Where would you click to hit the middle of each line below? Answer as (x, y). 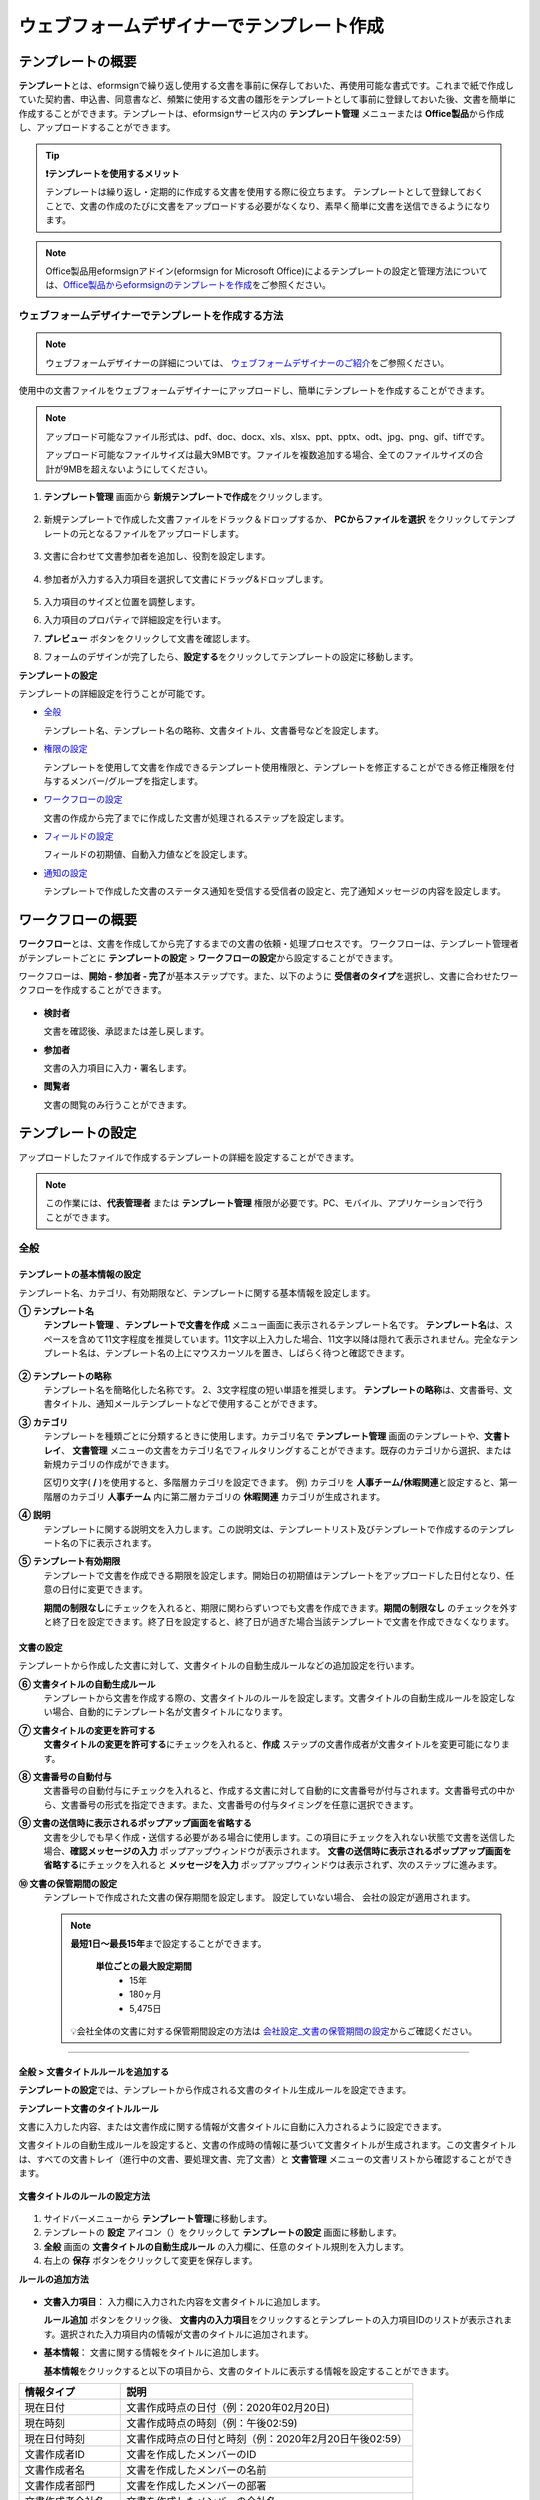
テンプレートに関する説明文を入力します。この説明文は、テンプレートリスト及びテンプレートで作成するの (261, 1529)
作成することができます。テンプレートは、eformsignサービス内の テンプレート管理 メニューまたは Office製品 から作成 (261, 113)
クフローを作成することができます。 (92, 990)
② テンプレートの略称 (65, 1376)
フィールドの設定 (78, 836)
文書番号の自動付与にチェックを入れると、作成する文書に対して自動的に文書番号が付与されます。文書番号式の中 (275, 1791)
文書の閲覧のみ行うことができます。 (117, 1104)
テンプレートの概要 (77, 61)
